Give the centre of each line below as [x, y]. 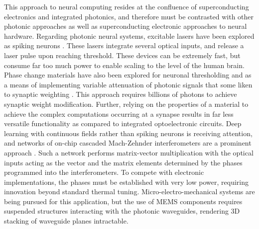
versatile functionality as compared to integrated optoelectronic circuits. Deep [123, 123]
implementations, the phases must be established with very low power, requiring [126, 182]
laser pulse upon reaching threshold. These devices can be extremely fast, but [122, 55]
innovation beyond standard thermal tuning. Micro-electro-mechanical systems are [129, 191]
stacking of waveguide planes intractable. [66, 221]
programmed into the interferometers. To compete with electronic [104, 172]
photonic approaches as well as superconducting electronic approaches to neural [126, 26]
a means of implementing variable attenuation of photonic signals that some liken [128, 84]
